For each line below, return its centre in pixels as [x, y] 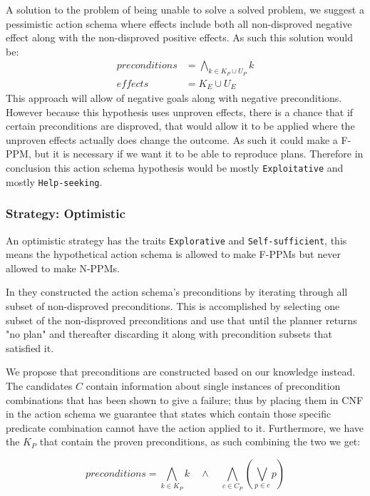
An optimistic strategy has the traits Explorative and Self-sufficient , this [176, 240]
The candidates [39, 386]
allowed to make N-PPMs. [63, 268]
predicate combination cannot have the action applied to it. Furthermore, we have [185, 427]
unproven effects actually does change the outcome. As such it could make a [172, 139]
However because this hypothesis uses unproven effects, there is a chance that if [180, 112]
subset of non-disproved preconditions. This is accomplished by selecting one [173, 306]
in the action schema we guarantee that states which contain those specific [169, 414]
